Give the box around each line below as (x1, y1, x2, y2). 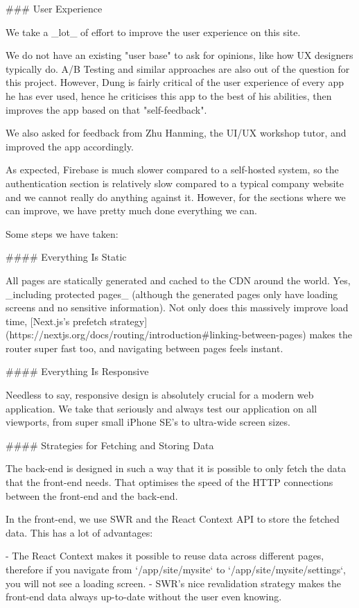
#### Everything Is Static (6, 250, 127, 264)
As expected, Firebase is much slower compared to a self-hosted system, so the (6, 162, 339, 177)
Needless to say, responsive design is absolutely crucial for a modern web (6, 388, 314, 402)
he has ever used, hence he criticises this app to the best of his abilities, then (6, 88, 332, 103)
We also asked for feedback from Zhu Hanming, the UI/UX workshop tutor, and (6, 125, 347, 140)
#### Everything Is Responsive (6, 364, 149, 379)
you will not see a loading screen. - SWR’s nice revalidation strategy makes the (6, 575, 342, 590)
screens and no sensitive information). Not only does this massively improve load (6, 300, 349, 315)
